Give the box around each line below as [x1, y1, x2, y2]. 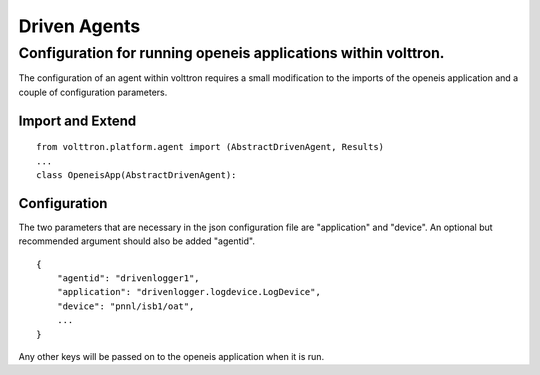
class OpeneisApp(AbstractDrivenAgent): [36, 169, 237, 180]
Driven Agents [18, 15, 141, 37]
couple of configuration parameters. [18, 86, 168, 98]
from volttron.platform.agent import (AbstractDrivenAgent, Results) [36, 141, 385, 153]
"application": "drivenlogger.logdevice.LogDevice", [56, 286, 322, 298]
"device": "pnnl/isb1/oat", [56, 300, 195, 312]
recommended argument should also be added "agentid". [18, 235, 255, 247]
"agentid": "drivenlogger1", [56, 273, 200, 284]
